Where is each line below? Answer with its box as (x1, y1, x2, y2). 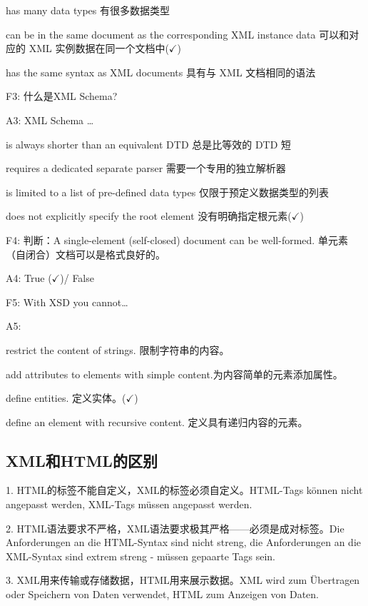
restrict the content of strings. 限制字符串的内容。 (6, 342, 230, 357)
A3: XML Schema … (6, 112, 94, 127)
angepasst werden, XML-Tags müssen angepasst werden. (6, 497, 252, 512)
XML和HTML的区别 (6, 449, 158, 471)
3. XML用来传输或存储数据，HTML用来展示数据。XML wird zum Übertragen (6, 572, 360, 587)
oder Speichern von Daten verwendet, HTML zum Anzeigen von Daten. (6, 587, 319, 602)
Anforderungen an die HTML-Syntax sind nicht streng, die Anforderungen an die (6, 535, 362, 550)
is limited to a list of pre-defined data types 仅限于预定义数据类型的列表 (6, 184, 329, 199)
